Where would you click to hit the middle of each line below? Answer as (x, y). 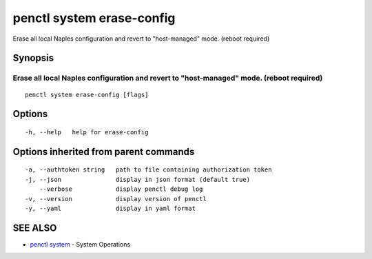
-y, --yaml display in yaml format (111, 208)
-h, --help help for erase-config (87, 132)
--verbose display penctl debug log (121, 189)
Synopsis (33, 58)
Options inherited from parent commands (104, 152)
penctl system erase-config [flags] (87, 94)
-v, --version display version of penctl (116, 199)
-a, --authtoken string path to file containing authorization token (148, 170)
